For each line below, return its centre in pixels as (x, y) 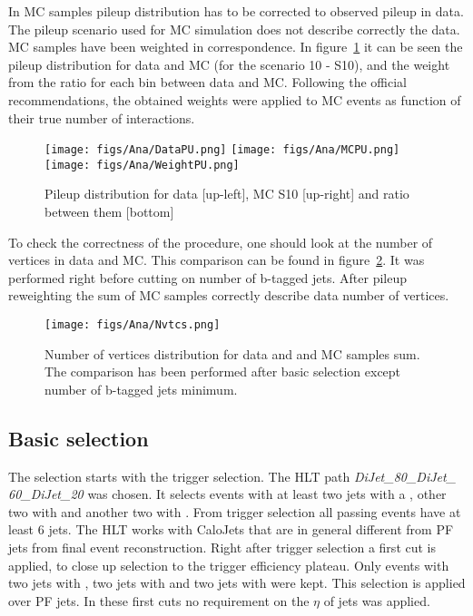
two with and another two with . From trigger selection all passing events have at (235, 511)
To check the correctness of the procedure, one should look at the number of (221, 242)
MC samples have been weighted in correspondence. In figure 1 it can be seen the (236, 47)
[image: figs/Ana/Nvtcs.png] (133, 325)
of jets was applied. (377, 600)
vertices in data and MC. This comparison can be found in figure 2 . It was (217, 260)
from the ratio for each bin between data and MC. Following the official (207, 82)
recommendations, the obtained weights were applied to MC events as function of (235, 99)
